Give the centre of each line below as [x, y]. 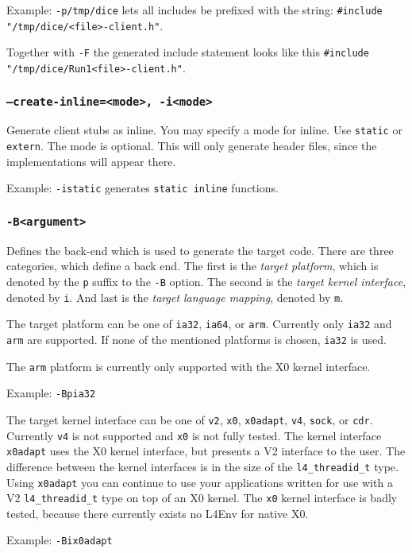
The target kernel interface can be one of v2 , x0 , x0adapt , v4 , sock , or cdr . [190, 419]
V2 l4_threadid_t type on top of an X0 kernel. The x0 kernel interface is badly [202, 498]
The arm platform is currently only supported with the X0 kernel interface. [189, 366]
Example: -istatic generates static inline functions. [142, 188]
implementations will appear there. [91, 161]
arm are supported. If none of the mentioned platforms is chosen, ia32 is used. [196, 339]
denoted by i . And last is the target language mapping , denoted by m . [175, 297]
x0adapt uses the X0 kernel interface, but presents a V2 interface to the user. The [206, 451]
